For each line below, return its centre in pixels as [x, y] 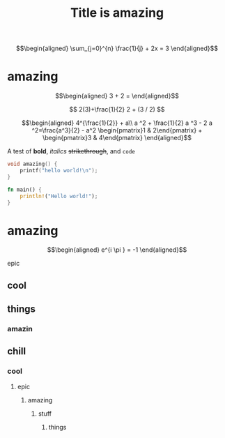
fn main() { [24, 190]
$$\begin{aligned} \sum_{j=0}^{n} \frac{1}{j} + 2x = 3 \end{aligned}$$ [117, 48]
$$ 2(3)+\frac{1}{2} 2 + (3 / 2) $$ [117, 109]
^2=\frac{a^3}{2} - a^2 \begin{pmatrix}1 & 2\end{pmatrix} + [117, 130]
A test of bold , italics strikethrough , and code [71, 151]
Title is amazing [117, 13]
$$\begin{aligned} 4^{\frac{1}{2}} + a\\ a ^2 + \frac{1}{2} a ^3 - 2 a [117, 123]
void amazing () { [32, 164]
